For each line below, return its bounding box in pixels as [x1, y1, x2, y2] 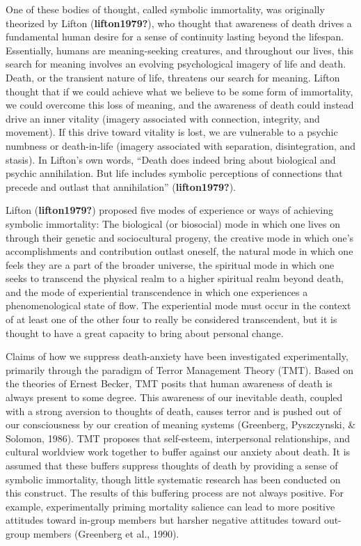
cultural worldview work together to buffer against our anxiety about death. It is [6, 444, 351, 459]
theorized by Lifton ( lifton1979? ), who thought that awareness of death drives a [6, 15, 352, 30]
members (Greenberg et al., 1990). [33, 526, 179, 540]
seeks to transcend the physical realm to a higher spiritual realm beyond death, [6, 271, 344, 286]
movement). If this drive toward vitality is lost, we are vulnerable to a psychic [6, 125, 338, 139]
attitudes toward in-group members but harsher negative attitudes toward [6, 513, 321, 527]
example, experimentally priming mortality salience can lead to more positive [6, 499, 335, 513]
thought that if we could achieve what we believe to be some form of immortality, [6, 84, 353, 98]
